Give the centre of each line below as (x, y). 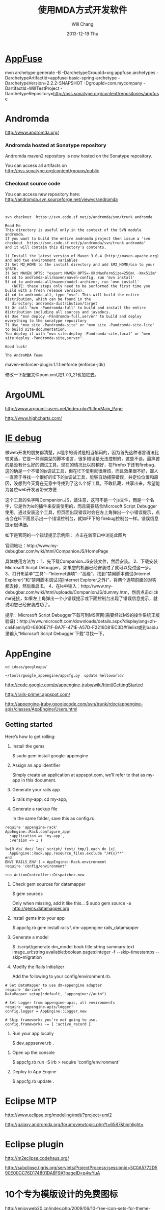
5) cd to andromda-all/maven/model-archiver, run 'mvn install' (72, 282)
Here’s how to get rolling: (30, 737)
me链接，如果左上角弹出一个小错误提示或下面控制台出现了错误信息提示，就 (82, 598)
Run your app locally (33, 1033)
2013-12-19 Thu (82, 34)
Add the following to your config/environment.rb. (62, 976)
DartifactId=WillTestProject (32, 88)
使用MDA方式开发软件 (82, 10)
